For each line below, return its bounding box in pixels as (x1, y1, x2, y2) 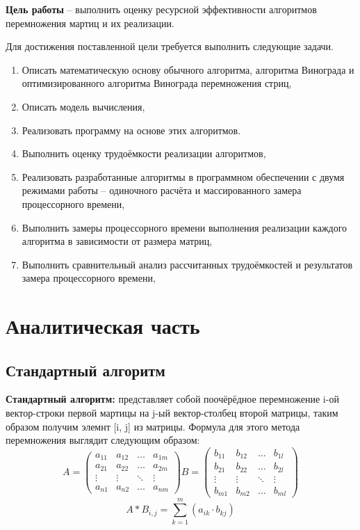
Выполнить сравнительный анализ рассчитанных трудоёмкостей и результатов (22, 257, 353, 271)
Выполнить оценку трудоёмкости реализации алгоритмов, (22, 146, 266, 161)
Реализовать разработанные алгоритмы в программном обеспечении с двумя (22, 169, 345, 184)
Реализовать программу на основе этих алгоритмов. (22, 122, 241, 137)
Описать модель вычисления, (22, 99, 145, 113)
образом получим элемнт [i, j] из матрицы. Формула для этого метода (6, 419, 300, 433)
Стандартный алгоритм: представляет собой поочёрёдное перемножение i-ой (6, 392, 339, 406)
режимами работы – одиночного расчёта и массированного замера (22, 183, 302, 198)
